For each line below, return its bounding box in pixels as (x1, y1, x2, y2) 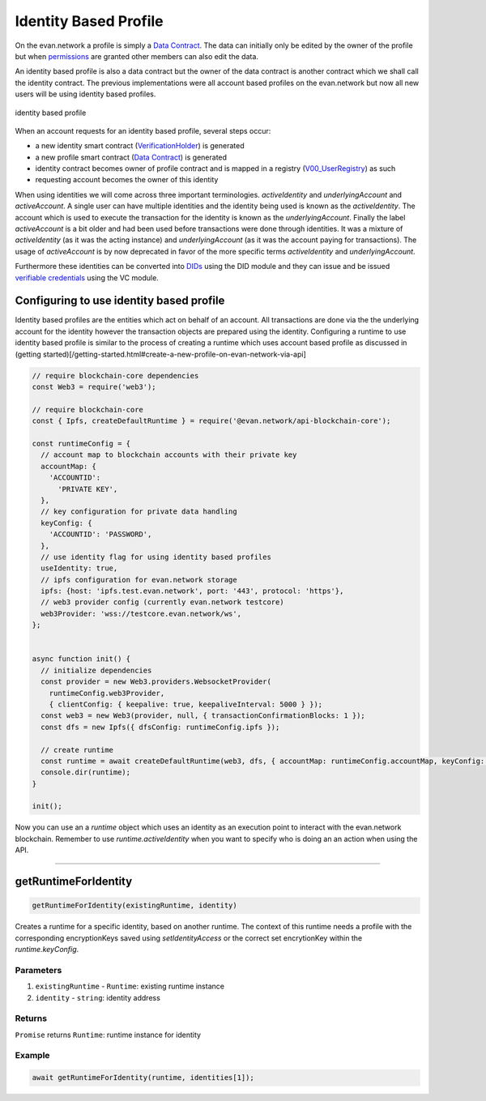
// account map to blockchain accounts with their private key (40, 450, 297, 459)
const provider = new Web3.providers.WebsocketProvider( (40, 677, 271, 686)
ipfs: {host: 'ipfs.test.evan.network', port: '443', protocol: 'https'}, (40, 587, 344, 595)
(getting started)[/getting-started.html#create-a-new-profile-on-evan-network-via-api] (15, 349, 307, 359)
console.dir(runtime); (40, 768, 131, 777)
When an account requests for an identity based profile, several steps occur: (15, 126, 271, 135)
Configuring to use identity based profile (15, 294, 225, 308)
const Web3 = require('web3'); (32, 382, 157, 392)
